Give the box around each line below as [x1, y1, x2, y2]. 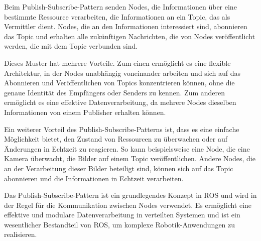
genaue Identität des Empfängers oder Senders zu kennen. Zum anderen [4, 87, 225, 97]
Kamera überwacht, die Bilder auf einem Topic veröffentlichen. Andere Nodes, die [4, 153, 255, 164]
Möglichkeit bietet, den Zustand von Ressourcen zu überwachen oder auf [4, 134, 228, 144]
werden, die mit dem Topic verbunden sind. [4, 41, 138, 51]
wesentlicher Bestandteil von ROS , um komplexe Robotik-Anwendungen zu [4, 219, 235, 229]
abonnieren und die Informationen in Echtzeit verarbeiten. [4, 173, 184, 183]
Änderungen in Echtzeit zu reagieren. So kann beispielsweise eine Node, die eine [4, 143, 250, 154]
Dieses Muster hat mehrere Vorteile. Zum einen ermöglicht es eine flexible [4, 57, 231, 68]
